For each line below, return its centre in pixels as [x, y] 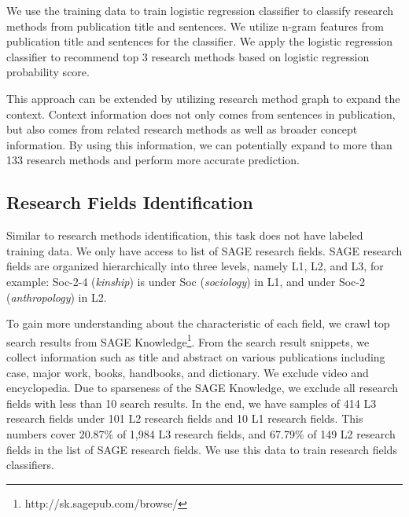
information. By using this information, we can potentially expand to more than [199, 144]
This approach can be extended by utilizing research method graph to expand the [203, 98]
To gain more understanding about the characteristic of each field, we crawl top [198, 323]
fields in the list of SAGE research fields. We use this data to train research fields [202, 449]
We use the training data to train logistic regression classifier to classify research [200, 10]
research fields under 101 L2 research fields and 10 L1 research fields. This [185, 418]
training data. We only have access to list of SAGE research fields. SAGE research [204, 250]
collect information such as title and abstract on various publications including [196, 356]
